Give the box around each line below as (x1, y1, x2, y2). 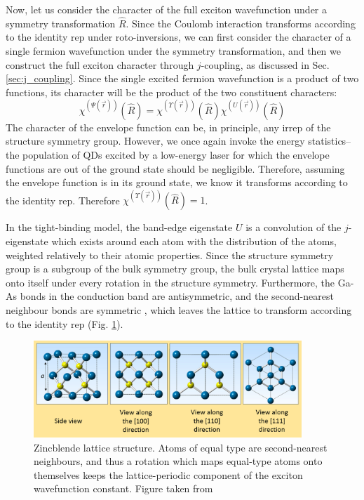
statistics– (308, 133, 351, 148)
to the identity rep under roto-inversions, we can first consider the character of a (6, 29, 351, 44)
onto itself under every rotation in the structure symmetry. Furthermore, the (6, 275, 335, 289)
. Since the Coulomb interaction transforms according (126, 15, 356, 30)
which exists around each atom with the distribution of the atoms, (51, 233, 337, 248)
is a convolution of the (245, 220, 342, 235)
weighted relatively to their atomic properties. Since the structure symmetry (6, 247, 334, 262)
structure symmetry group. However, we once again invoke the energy (6, 133, 305, 148)
